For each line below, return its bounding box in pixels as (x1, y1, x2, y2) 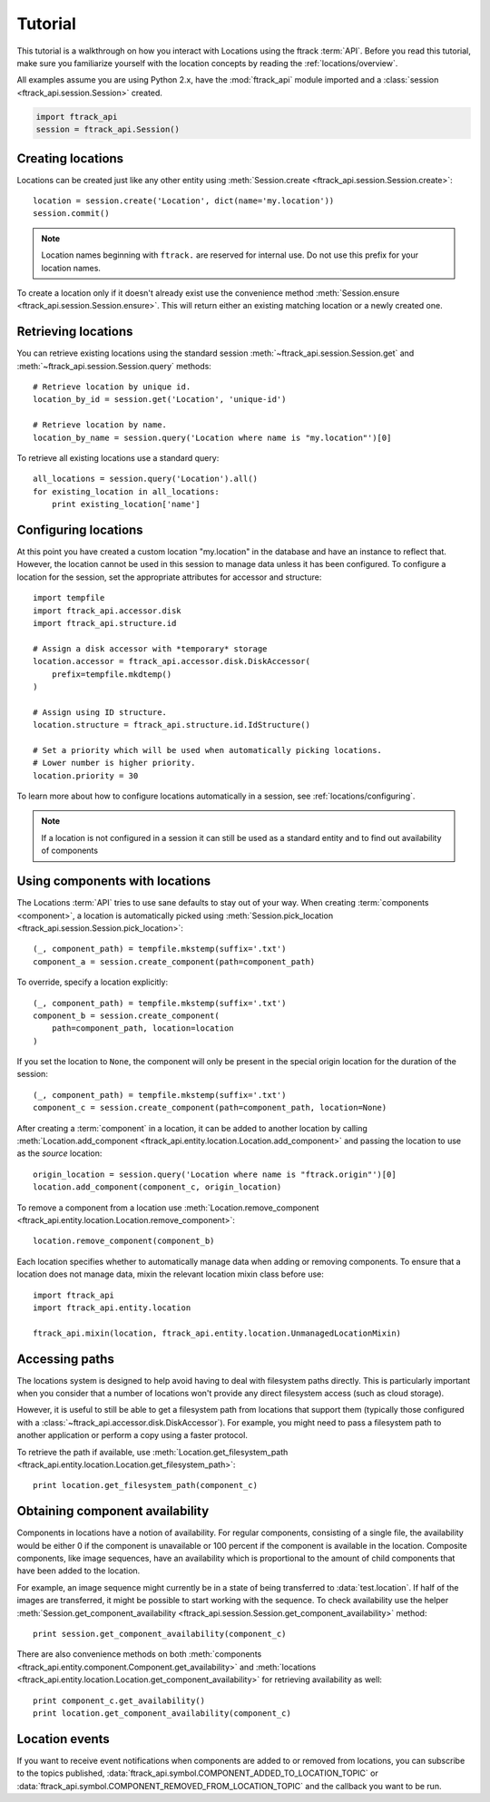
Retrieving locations (16, 324, 133, 339)
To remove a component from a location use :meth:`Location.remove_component (16, 1202, 319, 1213)
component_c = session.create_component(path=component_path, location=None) (33, 1102, 387, 1113)
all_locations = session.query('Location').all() (33, 474, 259, 485)
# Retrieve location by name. (33, 420, 168, 430)
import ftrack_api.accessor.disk (33, 605, 181, 616)
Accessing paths (16, 1351, 115, 1366)
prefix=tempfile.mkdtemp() (51, 669, 172, 680)
